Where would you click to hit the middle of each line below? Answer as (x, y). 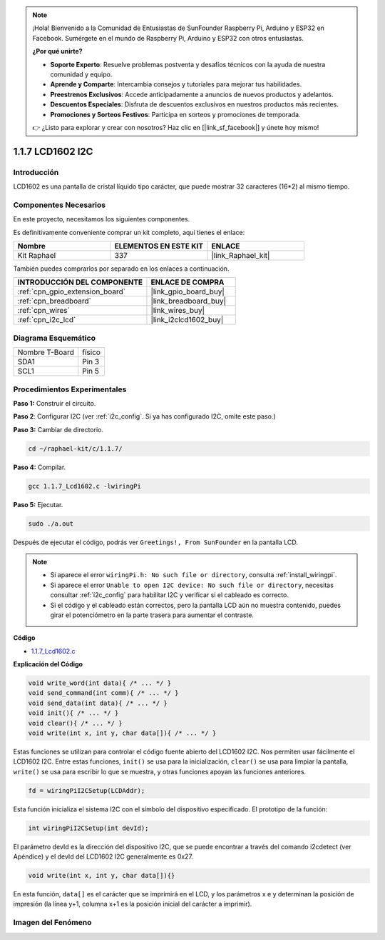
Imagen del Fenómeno (52, 923)
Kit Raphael (37, 255)
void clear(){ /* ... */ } (75, 723)
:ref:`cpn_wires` (44, 311)
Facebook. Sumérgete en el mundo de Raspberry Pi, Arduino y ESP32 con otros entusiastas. (168, 38)
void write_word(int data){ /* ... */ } (99, 683)
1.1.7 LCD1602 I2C (53, 151)
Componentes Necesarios (60, 205)
